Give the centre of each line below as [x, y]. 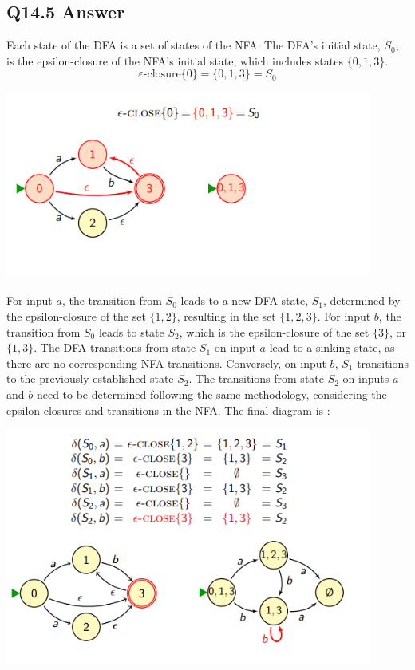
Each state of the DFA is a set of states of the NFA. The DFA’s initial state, [194, 45]
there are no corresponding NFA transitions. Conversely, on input [166, 363]
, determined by [362, 300]
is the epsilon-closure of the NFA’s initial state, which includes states [175, 60]
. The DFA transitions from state [115, 347]
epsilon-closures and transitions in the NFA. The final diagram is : [168, 410]
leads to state [131, 331]
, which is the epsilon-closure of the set [274, 331]
